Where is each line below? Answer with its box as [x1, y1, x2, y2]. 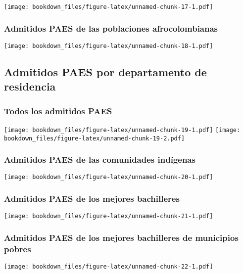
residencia [4, 79, 56, 94]
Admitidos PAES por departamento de [4, 64, 207, 79]
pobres [4, 242, 31, 255]
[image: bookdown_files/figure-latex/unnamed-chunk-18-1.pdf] [4, 42, 213, 49]
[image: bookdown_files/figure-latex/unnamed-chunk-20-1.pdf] [4, 174, 213, 181]
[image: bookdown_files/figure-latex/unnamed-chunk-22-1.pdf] [4, 263, 213, 271]
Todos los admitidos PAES [4, 104, 112, 117]
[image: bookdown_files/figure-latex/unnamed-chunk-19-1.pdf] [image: [4, 126, 241, 134]
